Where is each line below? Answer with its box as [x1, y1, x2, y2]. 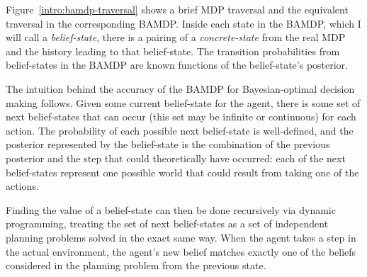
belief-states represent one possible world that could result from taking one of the [6, 164, 359, 179]
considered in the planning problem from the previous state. [6, 258, 266, 273]
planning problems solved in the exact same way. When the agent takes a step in [6, 230, 356, 244]
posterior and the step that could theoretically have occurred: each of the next [6, 150, 346, 165]
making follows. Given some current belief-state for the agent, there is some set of [6, 95, 361, 110]
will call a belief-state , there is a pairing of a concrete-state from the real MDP [6, 30, 346, 45]
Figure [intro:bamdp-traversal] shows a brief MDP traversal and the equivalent [6, 2, 349, 16]
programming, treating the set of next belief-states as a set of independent [6, 216, 329, 231]
